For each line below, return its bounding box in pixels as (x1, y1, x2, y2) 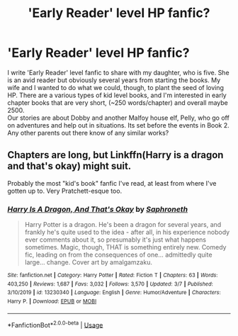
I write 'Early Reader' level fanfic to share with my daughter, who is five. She (7, 68, 229, 77)
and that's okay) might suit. (7, 160, 132, 172)
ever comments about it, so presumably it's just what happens (24, 235, 207, 244)
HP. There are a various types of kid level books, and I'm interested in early (7, 91, 227, 99)
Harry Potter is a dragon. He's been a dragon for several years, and (24, 220, 222, 229)
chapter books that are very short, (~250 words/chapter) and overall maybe (7, 98, 229, 107)
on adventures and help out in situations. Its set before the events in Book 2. (7, 121, 230, 129)
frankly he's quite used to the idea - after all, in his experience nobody (24, 228, 230, 237)
